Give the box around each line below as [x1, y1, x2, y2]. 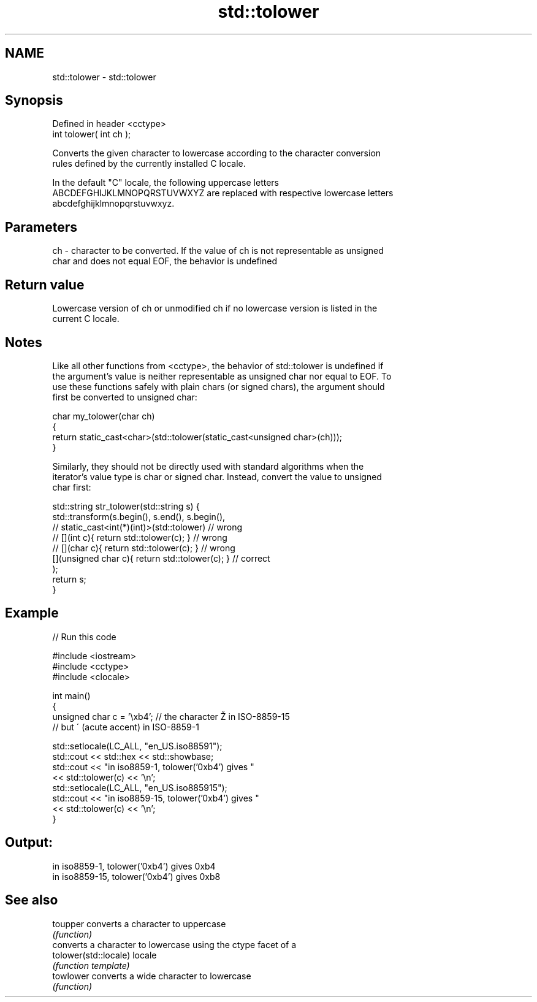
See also [5, 892, 58, 908]
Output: [5, 835, 53, 851]
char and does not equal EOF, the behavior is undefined [52, 256, 278, 267]
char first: [52, 481, 91, 492]
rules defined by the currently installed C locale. [52, 158, 246, 169]
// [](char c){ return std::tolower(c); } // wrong [52, 542, 235, 553]
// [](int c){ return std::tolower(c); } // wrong [52, 532, 227, 543]
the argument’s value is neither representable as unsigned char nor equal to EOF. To [52, 370, 392, 381]
